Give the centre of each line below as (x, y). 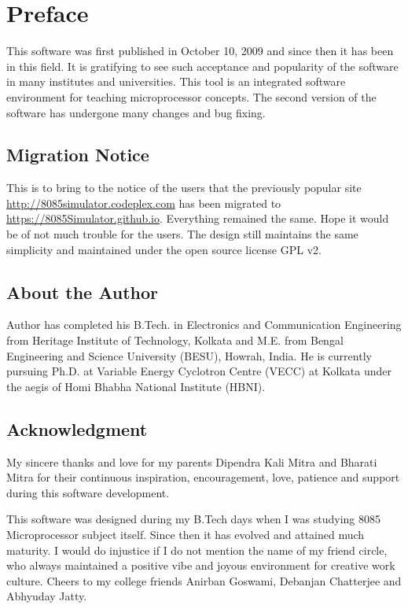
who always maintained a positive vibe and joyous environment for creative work (201, 565)
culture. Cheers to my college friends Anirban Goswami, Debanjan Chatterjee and (204, 580)
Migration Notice (78, 155)
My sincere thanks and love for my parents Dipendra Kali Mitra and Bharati (192, 461)
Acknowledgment (77, 428)
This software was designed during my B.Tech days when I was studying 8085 (193, 519)
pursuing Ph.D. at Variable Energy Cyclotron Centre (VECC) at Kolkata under (199, 371)
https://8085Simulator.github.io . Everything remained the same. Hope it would (198, 218)
